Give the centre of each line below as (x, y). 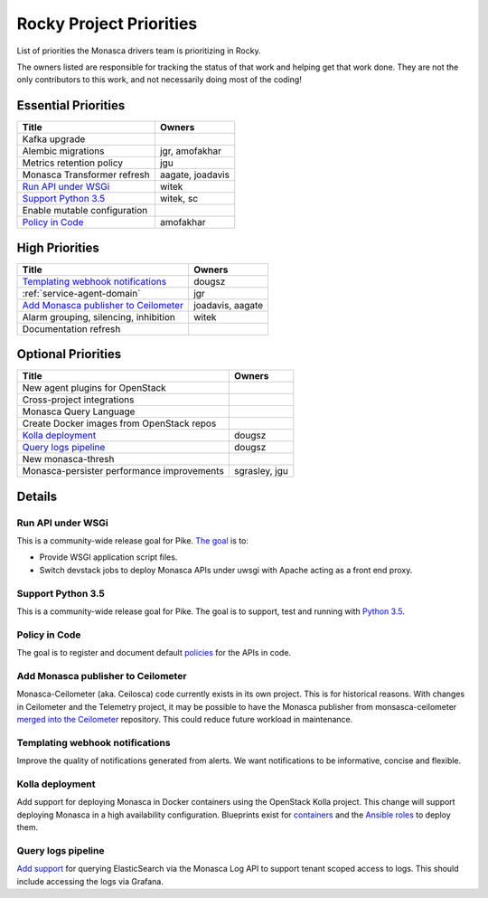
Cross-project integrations (78, 400)
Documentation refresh (71, 328)
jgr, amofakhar (190, 151)
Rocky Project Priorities (107, 24)
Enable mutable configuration (85, 211)
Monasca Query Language (79, 411)
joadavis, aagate (228, 305)
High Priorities (58, 247)
